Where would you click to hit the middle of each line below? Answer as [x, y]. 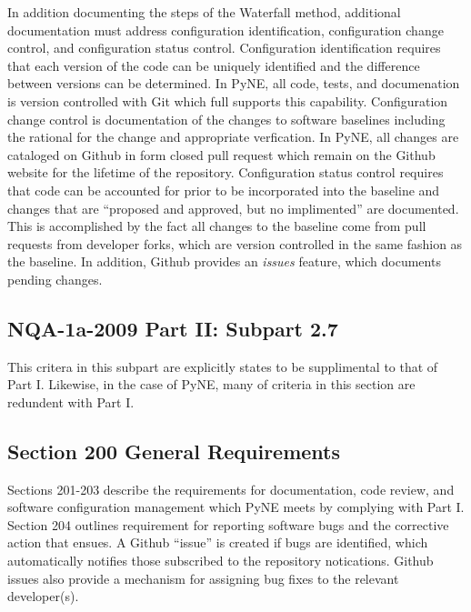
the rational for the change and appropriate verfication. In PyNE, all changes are [233, 137]
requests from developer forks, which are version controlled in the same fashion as [235, 243]
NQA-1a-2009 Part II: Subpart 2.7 [173, 328]
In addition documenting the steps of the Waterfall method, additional [204, 12]
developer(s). [43, 596]
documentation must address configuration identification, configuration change [225, 30]
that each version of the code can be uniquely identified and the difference [214, 65]
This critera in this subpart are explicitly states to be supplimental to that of [223, 366]
